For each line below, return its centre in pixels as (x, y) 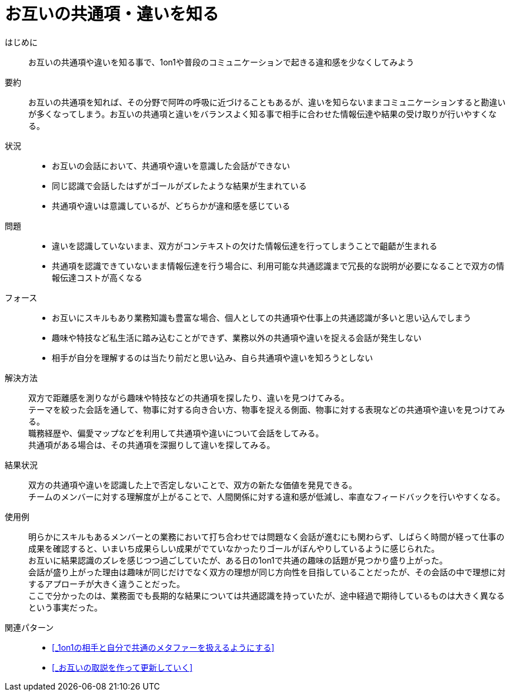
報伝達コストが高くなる (97, 277)
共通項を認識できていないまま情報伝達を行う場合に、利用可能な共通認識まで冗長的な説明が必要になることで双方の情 (278, 266)
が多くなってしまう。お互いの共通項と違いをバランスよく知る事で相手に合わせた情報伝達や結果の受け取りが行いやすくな (263, 114)
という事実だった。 (65, 607)
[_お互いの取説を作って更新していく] (122, 667)
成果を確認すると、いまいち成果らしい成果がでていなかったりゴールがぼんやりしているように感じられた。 (234, 548)
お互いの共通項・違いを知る (112, 14)
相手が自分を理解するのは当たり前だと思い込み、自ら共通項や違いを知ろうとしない (212, 357)
